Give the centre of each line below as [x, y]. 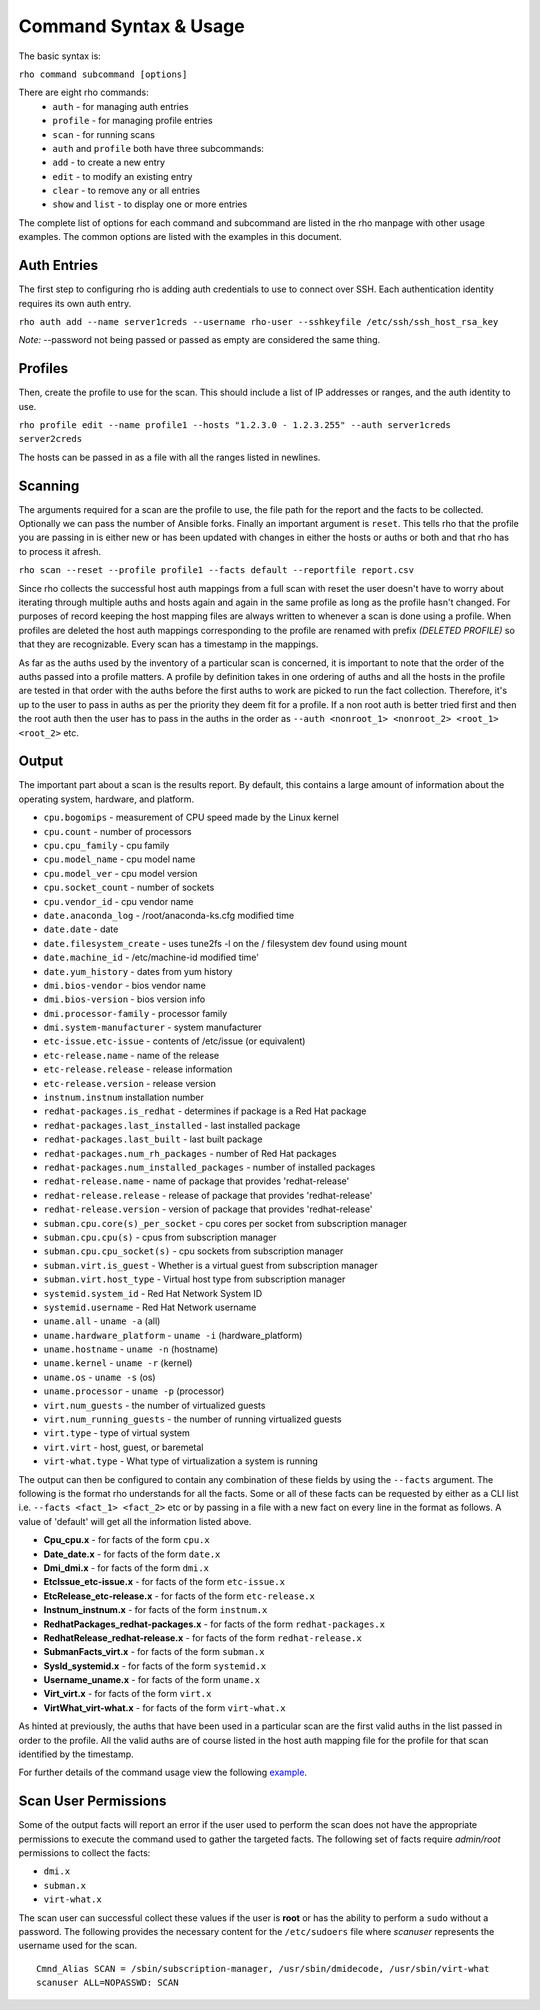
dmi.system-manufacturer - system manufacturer [152, 1027]
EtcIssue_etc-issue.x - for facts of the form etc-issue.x [164, 1582]
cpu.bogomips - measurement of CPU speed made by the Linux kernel [191, 817]
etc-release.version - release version [130, 1083]
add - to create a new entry [108, 162]
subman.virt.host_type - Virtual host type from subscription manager [194, 1279]
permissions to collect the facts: [84, 1853]
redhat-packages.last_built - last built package [153, 1139]
